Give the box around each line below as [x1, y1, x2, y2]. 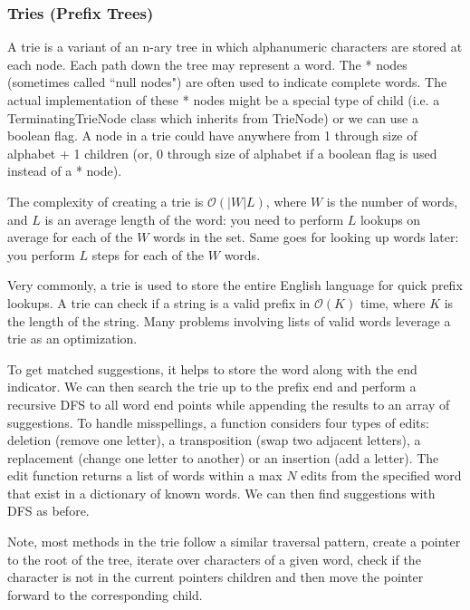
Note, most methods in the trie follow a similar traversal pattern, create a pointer [7, 532, 461, 551]
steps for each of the [91, 245, 205, 264]
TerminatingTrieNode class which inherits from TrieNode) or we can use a [7, 108, 418, 127]
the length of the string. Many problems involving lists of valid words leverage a [7, 311, 451, 330]
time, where [360, 293, 426, 312]
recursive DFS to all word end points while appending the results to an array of [7, 394, 450, 413]
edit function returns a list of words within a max [7, 466, 283, 485]
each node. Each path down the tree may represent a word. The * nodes [7, 54, 408, 73]
